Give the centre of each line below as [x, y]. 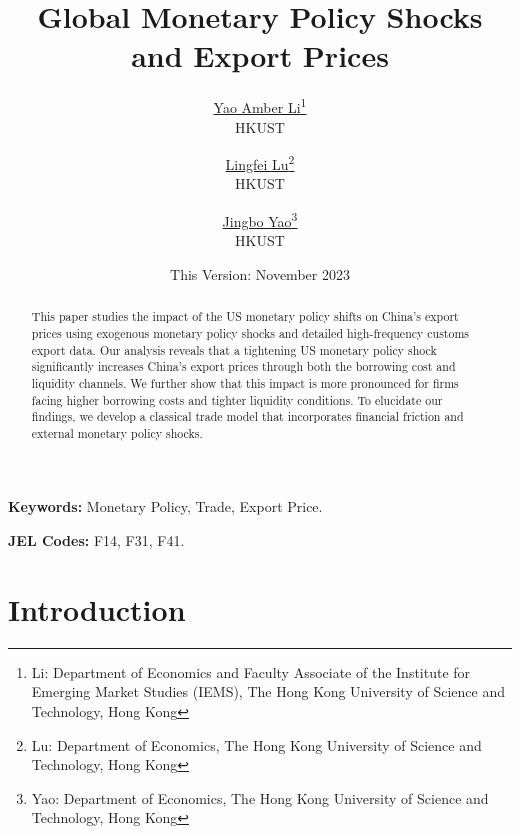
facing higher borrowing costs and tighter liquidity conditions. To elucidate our [237, 399]
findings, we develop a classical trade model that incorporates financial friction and [247, 416]
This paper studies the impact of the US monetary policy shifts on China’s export [245, 316]
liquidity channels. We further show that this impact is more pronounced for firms [245, 382]
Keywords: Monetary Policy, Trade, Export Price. [165, 506]
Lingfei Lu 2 [260, 162]
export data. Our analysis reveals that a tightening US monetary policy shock [234, 349]
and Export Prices [260, 55]
